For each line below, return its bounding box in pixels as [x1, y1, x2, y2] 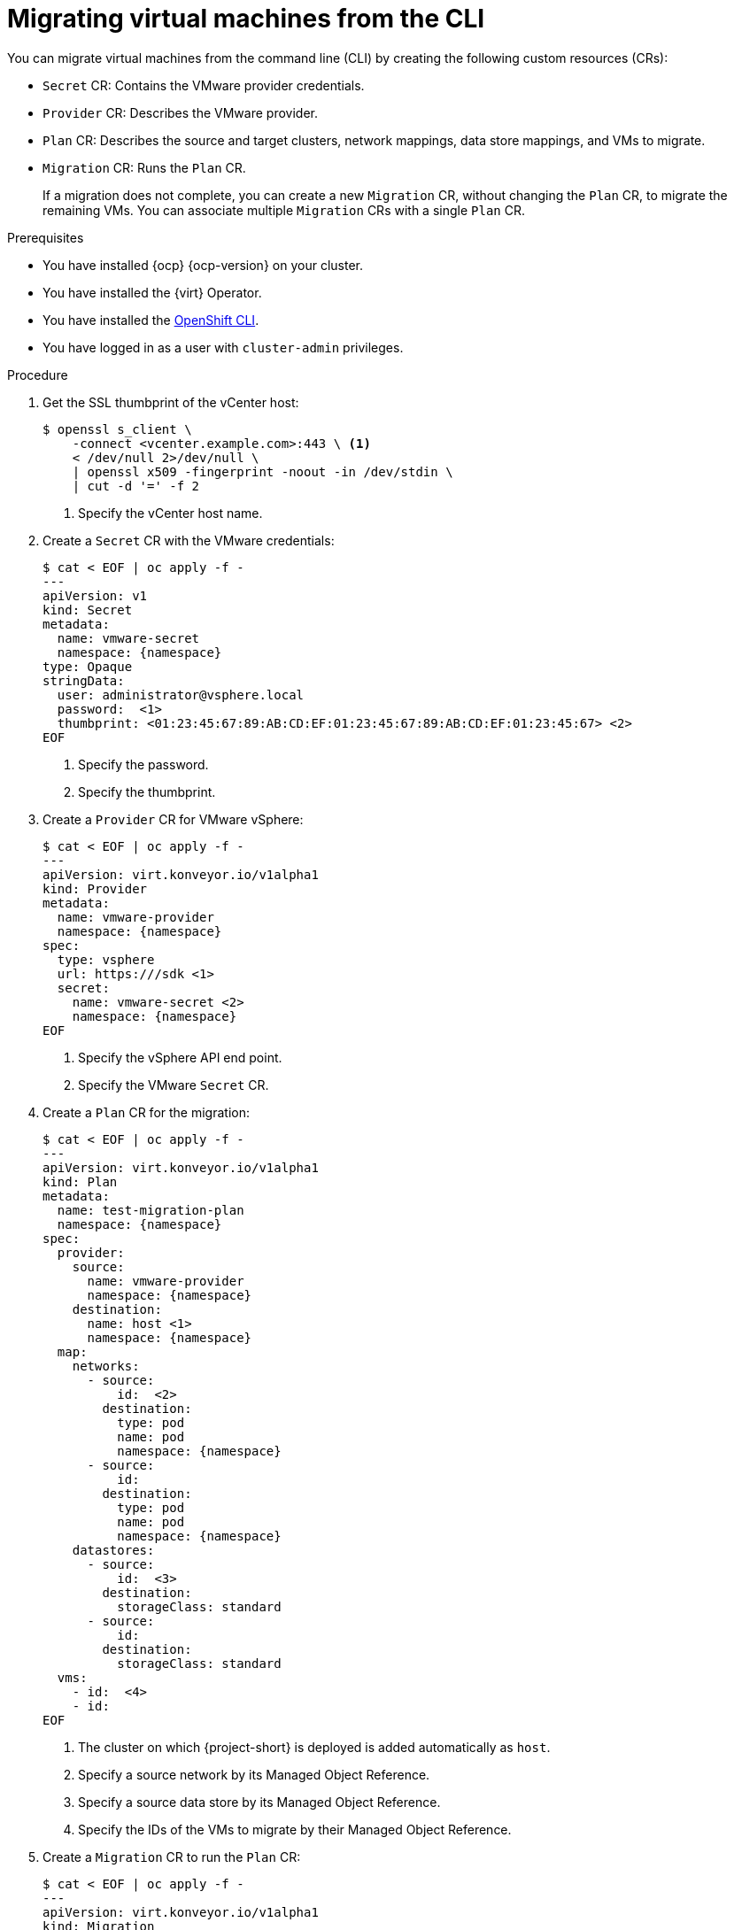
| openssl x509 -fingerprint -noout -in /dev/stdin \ [72, 464, 453, 479]
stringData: [42, 673, 125, 688]
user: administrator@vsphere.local [57, 687, 305, 702]
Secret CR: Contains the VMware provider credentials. [42, 77, 365, 93]
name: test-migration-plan [57, 1202, 244, 1217]
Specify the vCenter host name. [78, 505, 263, 521]
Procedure [7, 367, 68, 382]
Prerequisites [7, 229, 84, 245]
